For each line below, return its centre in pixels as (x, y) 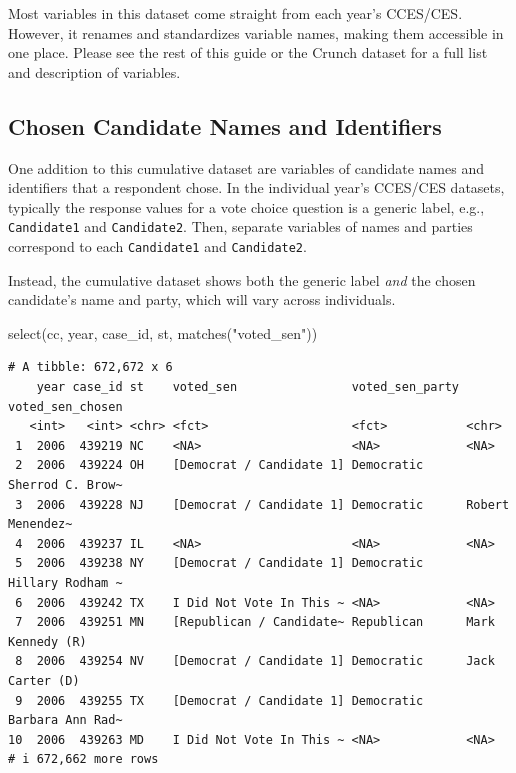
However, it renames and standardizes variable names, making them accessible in (256, 32)
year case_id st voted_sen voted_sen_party (248, 387)
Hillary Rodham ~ (65, 582)
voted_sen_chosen (65, 406)
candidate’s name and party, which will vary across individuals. (202, 299)
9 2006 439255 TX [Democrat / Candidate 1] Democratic (219, 700)
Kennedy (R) (47, 641)
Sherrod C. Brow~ (65, 485)
